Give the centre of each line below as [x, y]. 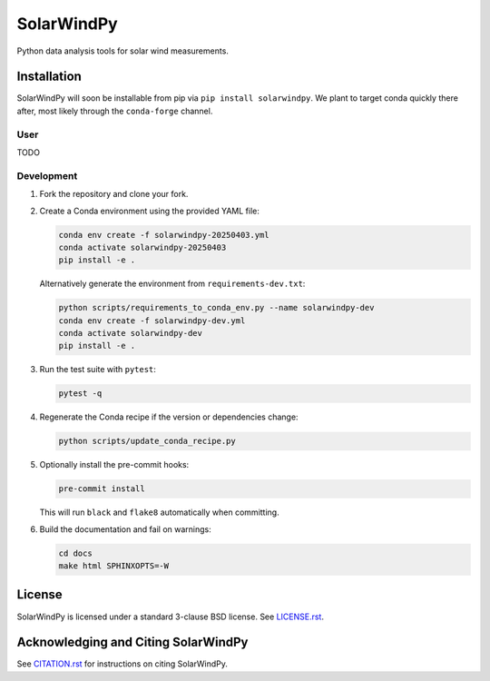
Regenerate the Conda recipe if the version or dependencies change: [169, 417]
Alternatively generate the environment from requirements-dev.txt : [172, 284]
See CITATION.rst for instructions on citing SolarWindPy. [122, 664]
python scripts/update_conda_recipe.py [147, 441]
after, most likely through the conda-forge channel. [115, 111]
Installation [49, 77]
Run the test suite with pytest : [98, 370]
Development [47, 175]
